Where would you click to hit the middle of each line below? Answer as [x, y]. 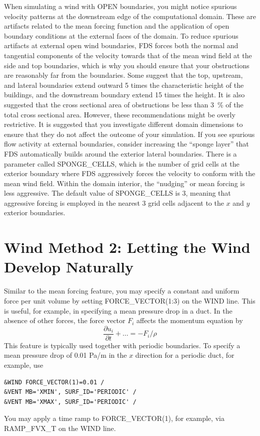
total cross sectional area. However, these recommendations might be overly [120, 114]
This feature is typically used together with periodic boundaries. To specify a [122, 345]
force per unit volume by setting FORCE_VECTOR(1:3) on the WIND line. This [130, 300]
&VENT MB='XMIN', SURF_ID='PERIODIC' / [70, 392]
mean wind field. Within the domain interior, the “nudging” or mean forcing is [124, 183]
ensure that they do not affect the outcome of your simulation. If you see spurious [129, 134]
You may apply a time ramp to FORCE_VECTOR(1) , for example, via [114, 418]
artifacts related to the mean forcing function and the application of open [117, 26]
